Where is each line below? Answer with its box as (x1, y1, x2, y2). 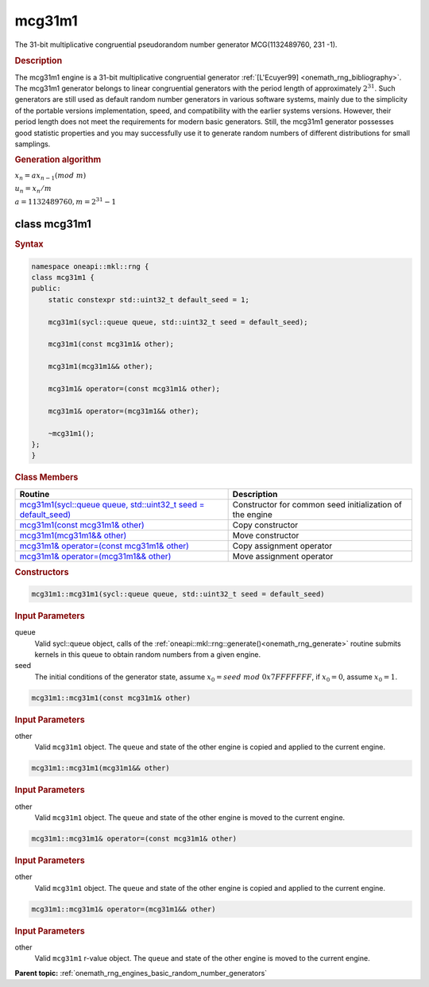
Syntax (14, 239, 44, 250)
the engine (232, 509, 273, 520)
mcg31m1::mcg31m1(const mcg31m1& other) (31, 693, 191, 702)
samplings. (14, 139, 51, 149)
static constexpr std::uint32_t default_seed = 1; (48, 295, 249, 304)
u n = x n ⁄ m (14, 184, 52, 195)
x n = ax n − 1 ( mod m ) (14, 171, 87, 182)
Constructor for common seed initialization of (232, 499, 403, 510)
